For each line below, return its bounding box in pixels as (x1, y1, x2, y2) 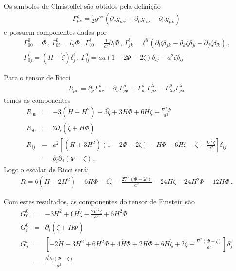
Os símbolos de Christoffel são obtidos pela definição (4, 1, 161, 11)
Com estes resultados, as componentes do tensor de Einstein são (4, 197, 195, 207)
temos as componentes (4, 94, 71, 105)
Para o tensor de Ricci (4, 72, 71, 82)
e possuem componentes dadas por (4, 26, 107, 36)
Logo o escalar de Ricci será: (4, 164, 89, 174)
